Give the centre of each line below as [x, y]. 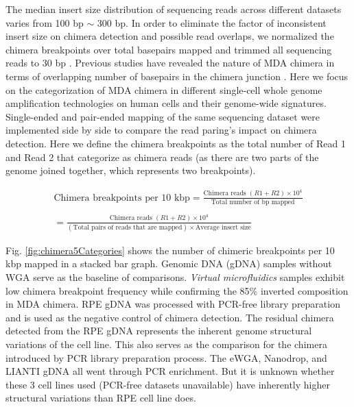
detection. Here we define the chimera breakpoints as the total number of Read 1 [176, 143]
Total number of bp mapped [253, 202]
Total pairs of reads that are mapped [128, 227]
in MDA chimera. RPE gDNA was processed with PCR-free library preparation [173, 304]
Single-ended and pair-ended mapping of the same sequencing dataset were [163, 116]
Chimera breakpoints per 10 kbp [122, 198]
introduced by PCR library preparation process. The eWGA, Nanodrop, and [166, 357]
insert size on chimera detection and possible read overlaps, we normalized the [170, 36]
